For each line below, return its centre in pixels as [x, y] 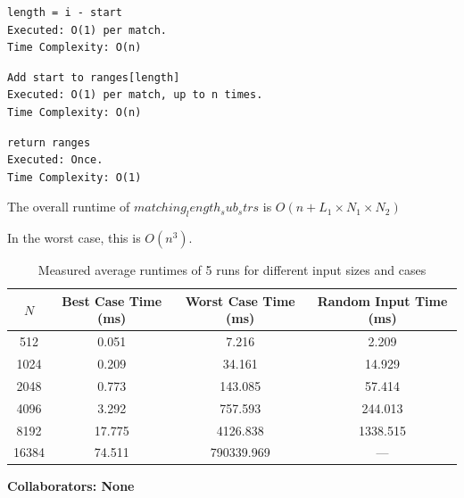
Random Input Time [382, 300]
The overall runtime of [69, 207]
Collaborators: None [71, 486]
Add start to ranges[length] [94, 77]
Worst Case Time [240, 300]
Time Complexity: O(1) [75, 177]
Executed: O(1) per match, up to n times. [135, 95]
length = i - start [65, 12]
